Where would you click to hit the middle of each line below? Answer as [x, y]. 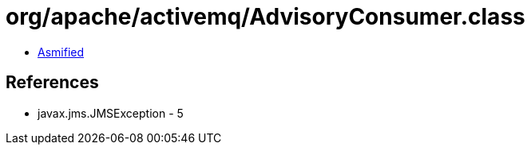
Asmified [61, 52]
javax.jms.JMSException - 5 [111, 113]
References [52, 83]
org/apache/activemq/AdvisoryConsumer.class [265, 17]
